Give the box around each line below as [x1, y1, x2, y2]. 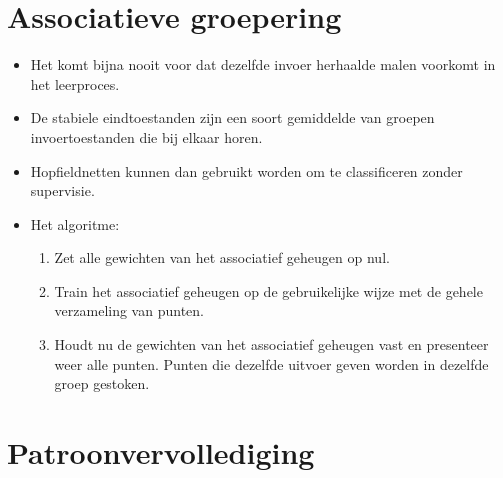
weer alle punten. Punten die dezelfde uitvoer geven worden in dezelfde [54, 353, 489, 374]
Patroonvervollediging [7, 432, 315, 473]
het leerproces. [30, 73, 120, 94]
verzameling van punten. [54, 300, 204, 321]
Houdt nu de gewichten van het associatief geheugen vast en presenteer [54, 334, 489, 355]
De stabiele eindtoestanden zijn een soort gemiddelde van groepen [30, 107, 435, 128]
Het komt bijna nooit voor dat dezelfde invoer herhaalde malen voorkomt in [30, 54, 496, 75]
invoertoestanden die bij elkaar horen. [30, 126, 263, 147]
